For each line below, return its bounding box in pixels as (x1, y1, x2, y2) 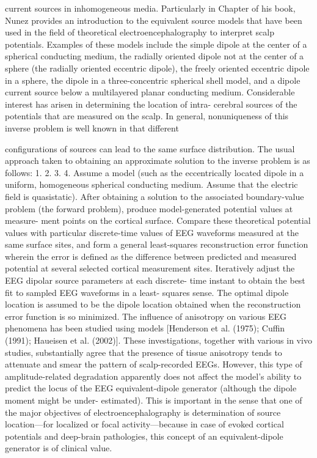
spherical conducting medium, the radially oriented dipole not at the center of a (5, 50, 304, 62)
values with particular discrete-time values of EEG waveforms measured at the (5, 226, 299, 238)
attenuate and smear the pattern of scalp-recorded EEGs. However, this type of (5, 358, 302, 371)
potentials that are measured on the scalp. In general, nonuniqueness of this (5, 109, 289, 122)
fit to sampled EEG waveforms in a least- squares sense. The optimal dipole (5, 286, 289, 298)
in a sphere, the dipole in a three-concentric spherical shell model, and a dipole (5, 73, 301, 86)
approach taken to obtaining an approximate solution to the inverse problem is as (5, 154, 310, 167)
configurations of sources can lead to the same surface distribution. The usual (5, 142, 295, 155)
